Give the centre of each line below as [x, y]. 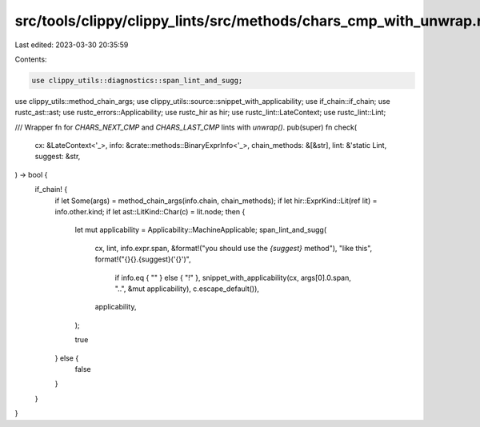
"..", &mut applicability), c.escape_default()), [187, 289]
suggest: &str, [58, 157]
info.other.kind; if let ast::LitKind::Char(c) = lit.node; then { [150, 212]
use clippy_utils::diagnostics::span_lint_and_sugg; [137, 80]
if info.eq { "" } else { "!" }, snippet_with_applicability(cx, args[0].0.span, [233, 277]
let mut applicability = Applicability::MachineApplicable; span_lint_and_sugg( [201, 230]
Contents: [31, 59]
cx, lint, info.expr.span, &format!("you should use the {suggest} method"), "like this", [234, 248]
